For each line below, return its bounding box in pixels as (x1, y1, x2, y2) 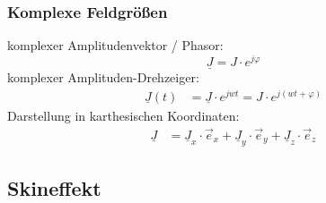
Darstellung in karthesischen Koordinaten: (7, 106, 240, 124)
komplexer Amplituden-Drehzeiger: (7, 68, 199, 87)
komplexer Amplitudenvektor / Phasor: (7, 36, 224, 55)
